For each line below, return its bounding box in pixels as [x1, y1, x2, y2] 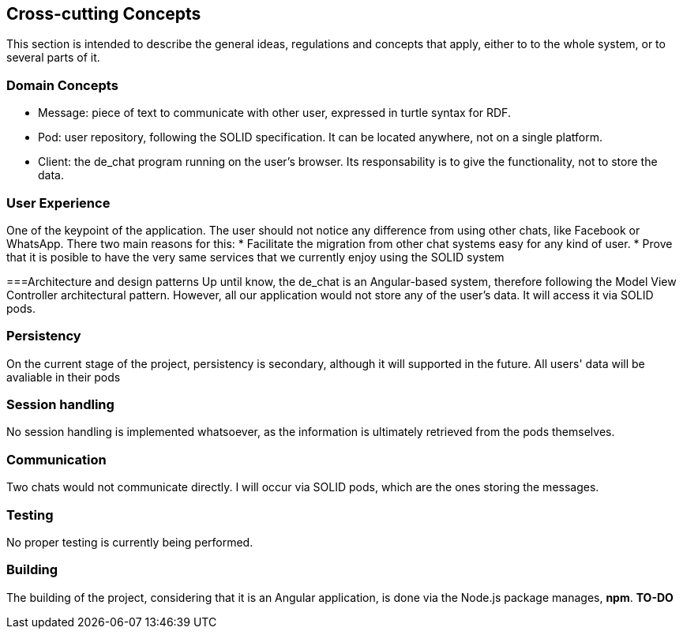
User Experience [6, 194, 111, 211]
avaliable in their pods [6, 370, 121, 384]
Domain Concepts [6, 77, 118, 93]
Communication [6, 451, 107, 468]
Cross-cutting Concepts [6, 4, 201, 24]
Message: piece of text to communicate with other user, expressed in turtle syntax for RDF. [38, 106, 511, 120]
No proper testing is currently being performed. [6, 535, 253, 549]
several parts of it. [6, 51, 100, 65]
